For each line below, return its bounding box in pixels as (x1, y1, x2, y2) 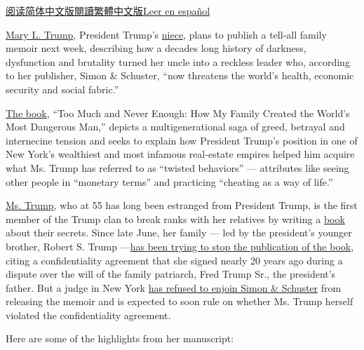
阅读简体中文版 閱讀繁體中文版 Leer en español (6, 4, 210, 18)
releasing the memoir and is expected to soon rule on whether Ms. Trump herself (6, 294, 353, 309)
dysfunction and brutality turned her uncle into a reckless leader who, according (6, 54, 350, 69)
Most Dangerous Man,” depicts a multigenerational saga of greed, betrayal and (6, 119, 345, 134)
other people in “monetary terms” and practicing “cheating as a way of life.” (6, 174, 333, 189)
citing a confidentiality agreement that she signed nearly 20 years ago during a (6, 253, 343, 267)
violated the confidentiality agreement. (6, 307, 171, 322)
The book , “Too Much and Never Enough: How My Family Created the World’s (6, 105, 350, 120)
